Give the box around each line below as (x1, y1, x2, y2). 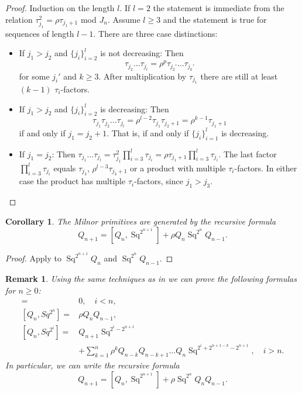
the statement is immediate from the (153, 2, 284, 13)
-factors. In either (234, 161, 297, 174)
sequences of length (5, 27, 74, 39)
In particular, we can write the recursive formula (5, 359, 180, 371)
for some (19, 70, 50, 82)
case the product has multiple (19, 175, 126, 187)
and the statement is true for (163, 13, 267, 25)
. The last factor (218, 147, 277, 160)
